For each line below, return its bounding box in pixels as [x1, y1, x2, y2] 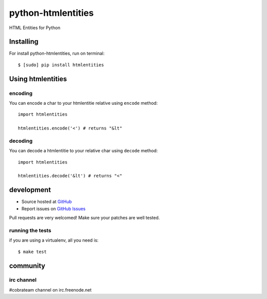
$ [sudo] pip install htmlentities [18, 62, 104, 68]
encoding [9, 89, 33, 96]
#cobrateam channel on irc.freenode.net [9, 287, 91, 293]
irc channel [9, 277, 37, 284]
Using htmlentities [9, 75, 67, 83]
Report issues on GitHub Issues [21, 206, 86, 212]
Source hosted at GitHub [21, 199, 72, 205]
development [9, 186, 51, 194]
